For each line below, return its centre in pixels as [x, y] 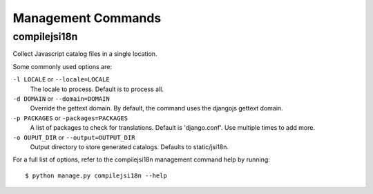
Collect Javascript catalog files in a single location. [85, 54]
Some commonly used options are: [62, 66]
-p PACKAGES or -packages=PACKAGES [70, 118]
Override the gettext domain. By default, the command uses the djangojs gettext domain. [156, 108]
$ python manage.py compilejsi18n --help [96, 175]
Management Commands [87, 18]
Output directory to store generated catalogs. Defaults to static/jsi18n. [130, 147]
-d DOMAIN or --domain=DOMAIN [61, 98]
